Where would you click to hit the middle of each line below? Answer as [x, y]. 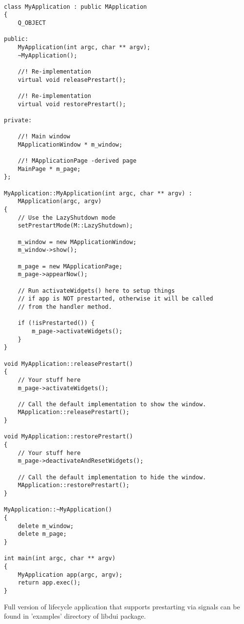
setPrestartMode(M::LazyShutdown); [75, 226]
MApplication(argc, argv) [60, 201]
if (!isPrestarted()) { [56, 323]
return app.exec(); [49, 583]
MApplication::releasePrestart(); [74, 412]
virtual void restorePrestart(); [72, 104]
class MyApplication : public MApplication [75, 7]
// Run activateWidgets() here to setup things [96, 291]
